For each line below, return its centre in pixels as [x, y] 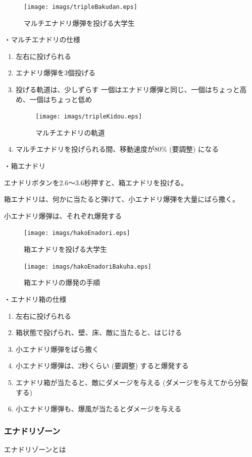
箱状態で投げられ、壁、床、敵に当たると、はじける [99, 332]
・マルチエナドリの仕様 [42, 39]
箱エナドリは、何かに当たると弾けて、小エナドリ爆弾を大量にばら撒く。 [122, 199]
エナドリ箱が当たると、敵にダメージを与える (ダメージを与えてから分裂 [132, 382]
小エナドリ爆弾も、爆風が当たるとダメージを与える [99, 409]
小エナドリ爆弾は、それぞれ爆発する [63, 215]
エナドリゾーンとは [35, 449]
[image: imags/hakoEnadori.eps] [77, 233]
